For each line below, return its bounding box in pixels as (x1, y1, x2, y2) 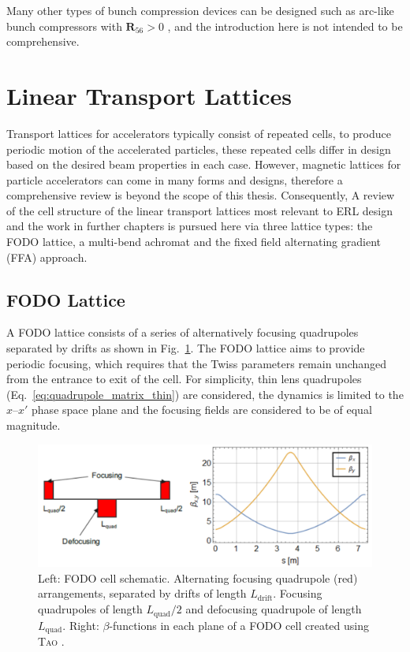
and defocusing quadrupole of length (185, 601, 362, 617)
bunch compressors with (6, 17, 122, 34)
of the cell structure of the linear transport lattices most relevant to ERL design (6, 202, 393, 218)
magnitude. (6, 417, 61, 434)
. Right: (62, 617, 99, 633)
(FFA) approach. (6, 248, 88, 265)
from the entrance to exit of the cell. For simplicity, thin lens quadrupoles (6, 371, 362, 387)
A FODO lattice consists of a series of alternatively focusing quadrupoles (6, 324, 359, 341)
